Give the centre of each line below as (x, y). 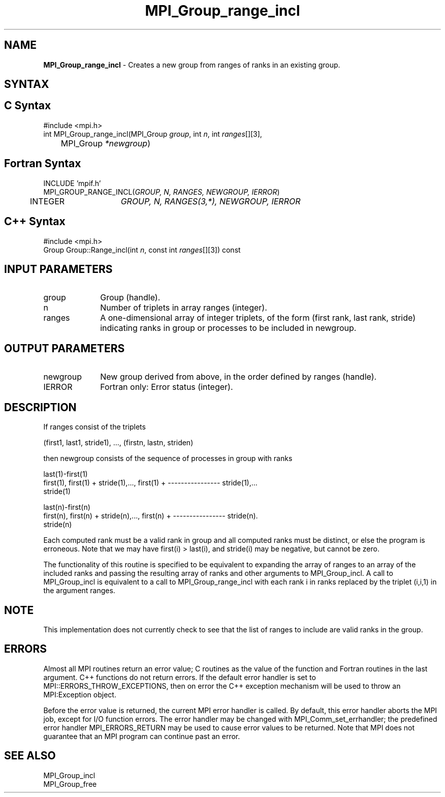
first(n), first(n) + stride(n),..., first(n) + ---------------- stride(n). (151, 516)
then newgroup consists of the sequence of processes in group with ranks (168, 458)
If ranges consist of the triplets (94, 427)
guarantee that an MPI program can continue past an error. (142, 736)
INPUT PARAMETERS (58, 269)
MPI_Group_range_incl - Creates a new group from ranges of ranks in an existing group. (192, 65)
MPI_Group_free (70, 784)
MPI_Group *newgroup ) (105, 143)
